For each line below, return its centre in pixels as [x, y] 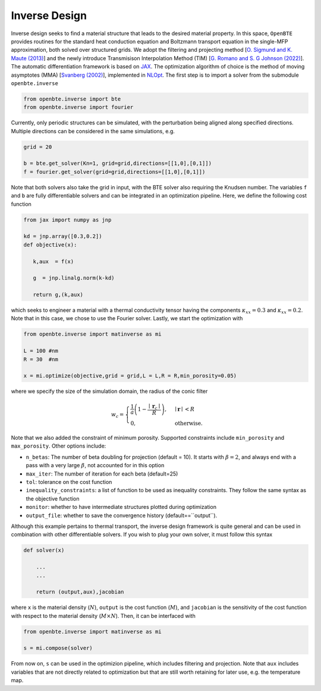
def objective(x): [50, 245]
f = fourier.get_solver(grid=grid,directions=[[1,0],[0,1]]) [114, 172]
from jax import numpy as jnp [67, 220]
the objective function [53, 498]
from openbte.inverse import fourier [78, 107]
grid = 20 [38, 147]
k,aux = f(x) [53, 261]
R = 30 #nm [41, 359]
